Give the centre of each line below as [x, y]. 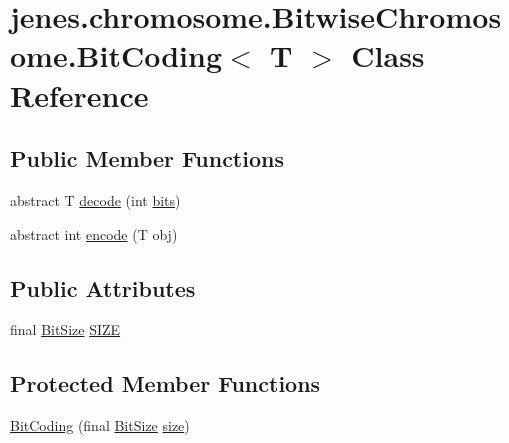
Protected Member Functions [165, 383]
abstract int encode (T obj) [94, 233]
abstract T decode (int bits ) [95, 199]
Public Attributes [103, 287]
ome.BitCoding [116, 55]
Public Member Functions [147, 158]
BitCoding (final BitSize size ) [100, 425]
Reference [79, 94]
